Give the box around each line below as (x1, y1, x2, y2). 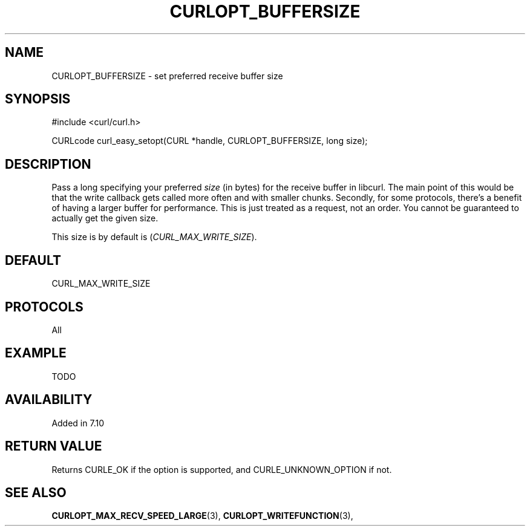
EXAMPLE (5, 345, 67, 361)
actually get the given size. (51, 213, 159, 224)
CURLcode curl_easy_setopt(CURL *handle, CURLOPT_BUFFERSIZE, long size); (51, 135, 368, 146)
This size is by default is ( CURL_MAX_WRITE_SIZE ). (51, 232, 257, 243)
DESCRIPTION (5, 156, 91, 172)
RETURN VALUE (5, 438, 102, 454)
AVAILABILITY (5, 392, 93, 408)
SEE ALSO (5, 484, 67, 500)
